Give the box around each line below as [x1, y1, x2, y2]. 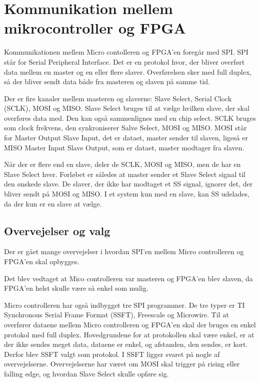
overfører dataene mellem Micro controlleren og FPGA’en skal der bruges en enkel [4, 319, 256, 329]
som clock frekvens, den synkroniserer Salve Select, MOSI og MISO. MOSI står [4, 122, 247, 133]
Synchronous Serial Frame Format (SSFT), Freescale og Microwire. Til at [4, 309, 229, 320]
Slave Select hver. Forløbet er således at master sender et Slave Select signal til [4, 168, 245, 179]
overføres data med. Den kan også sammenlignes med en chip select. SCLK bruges [4, 112, 256, 123]
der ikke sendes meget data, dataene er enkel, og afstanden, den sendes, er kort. [4, 339, 248, 349]
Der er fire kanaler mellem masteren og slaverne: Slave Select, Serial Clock [4, 93, 232, 103]
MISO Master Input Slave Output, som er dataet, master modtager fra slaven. [4, 142, 244, 152]
